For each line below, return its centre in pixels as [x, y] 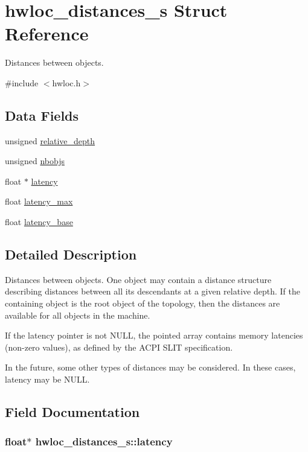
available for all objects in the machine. [78, 315]
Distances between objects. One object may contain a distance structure [138, 279]
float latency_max [39, 201]
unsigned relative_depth [50, 140]
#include [22, 82]
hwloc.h [66, 82]
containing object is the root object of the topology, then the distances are [143, 303]
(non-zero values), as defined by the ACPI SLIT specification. [119, 347]
